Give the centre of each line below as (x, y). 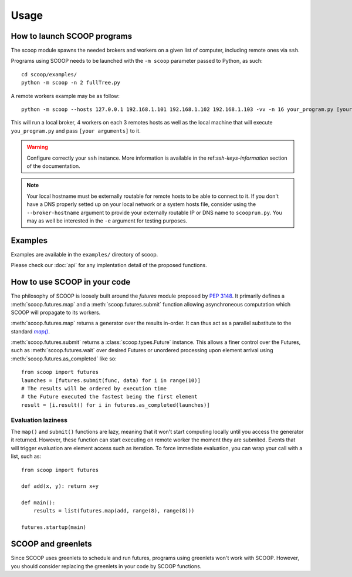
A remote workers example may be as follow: (65, 96)
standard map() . (30, 331)
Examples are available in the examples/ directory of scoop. (84, 254)
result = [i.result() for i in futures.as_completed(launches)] (116, 405)
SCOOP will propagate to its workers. (56, 312)
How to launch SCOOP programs (71, 36)
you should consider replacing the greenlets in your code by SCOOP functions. (106, 566)
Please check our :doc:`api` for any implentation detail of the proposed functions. (109, 265)
